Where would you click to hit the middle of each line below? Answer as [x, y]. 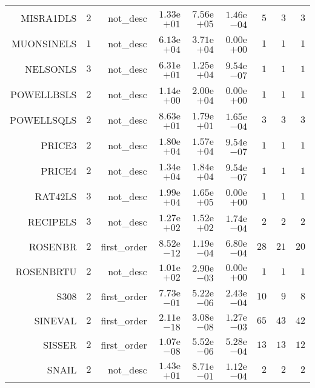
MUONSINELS [44, 43]
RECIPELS [52, 221]
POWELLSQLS [43, 119]
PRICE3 [59, 145]
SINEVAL [55, 320]
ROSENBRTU [46, 271]
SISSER [60, 344]
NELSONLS [51, 69]
